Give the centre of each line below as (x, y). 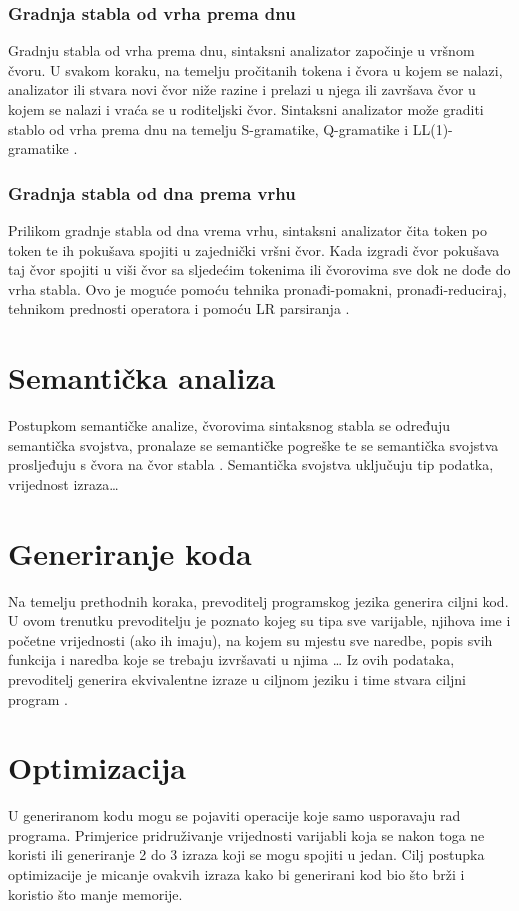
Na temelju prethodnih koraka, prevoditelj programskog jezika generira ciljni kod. (258, 600)
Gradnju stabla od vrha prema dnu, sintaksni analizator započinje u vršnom (241, 50)
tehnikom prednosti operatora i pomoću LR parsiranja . (179, 308)
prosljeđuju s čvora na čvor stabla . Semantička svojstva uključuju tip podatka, (251, 464)
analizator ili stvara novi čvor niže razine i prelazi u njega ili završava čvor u (242, 89)
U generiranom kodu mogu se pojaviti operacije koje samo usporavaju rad (234, 815)
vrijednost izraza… (63, 483)
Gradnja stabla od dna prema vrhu (152, 192)
